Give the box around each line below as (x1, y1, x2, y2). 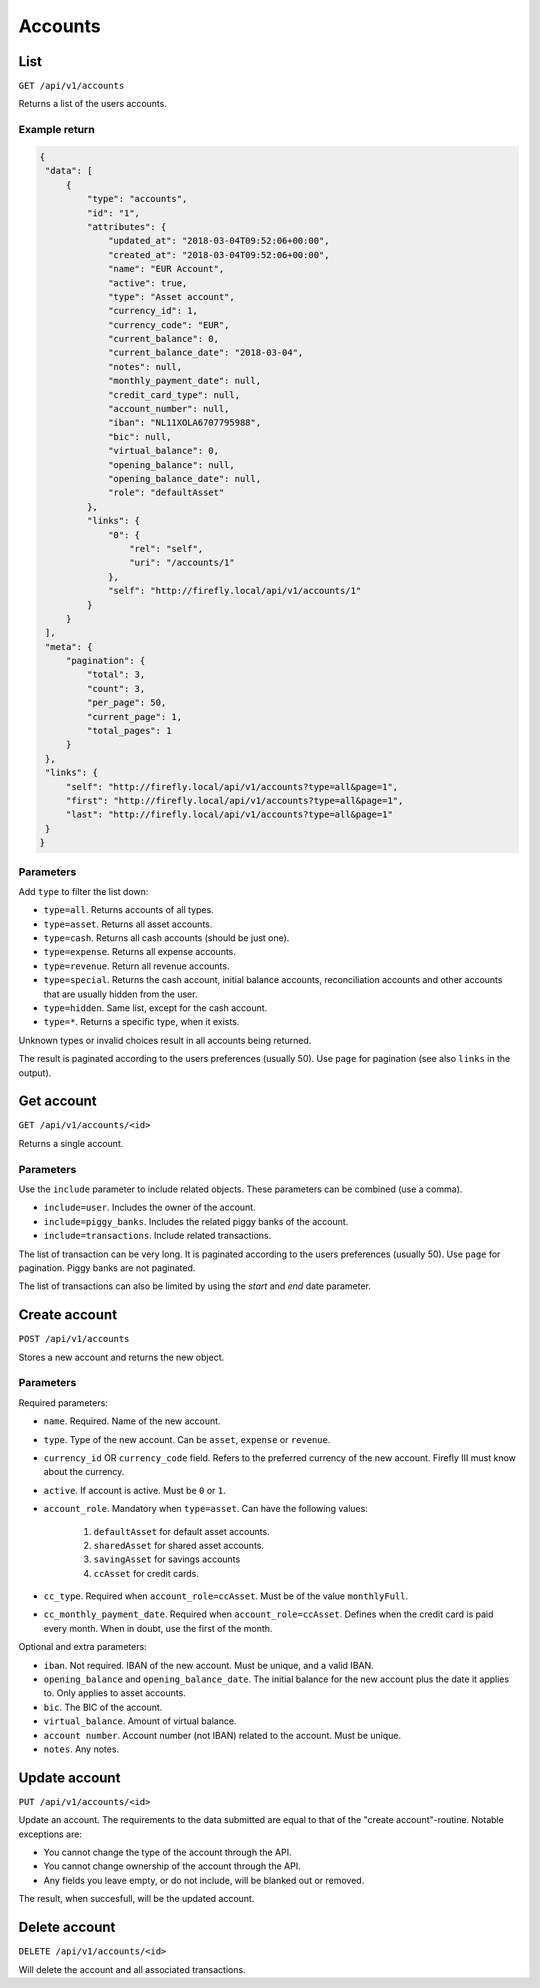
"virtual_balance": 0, (108, 445, 220, 457)
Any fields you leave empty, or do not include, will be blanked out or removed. (43, 1874, 365, 1886)
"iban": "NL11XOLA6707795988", (108, 417, 262, 429)
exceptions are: (18, 1828, 82, 1840)
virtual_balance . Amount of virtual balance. (43, 1715, 237, 1727)
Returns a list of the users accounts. (18, 98, 167, 110)
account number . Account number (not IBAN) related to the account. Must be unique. (43, 1729, 402, 1741)
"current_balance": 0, (108, 333, 220, 345)
